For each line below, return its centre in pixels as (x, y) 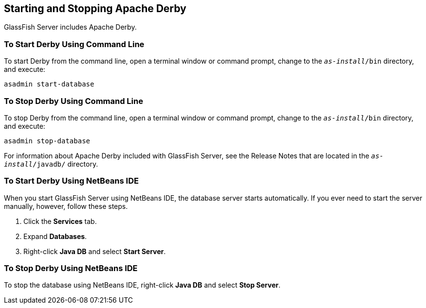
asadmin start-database (49, 84)
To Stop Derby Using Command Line (74, 101)
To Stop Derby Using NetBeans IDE (71, 268)
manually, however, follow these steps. (66, 206)
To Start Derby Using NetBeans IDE (71, 181)
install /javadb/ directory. (51, 164)
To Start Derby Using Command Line (74, 44)
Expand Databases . (55, 236)
